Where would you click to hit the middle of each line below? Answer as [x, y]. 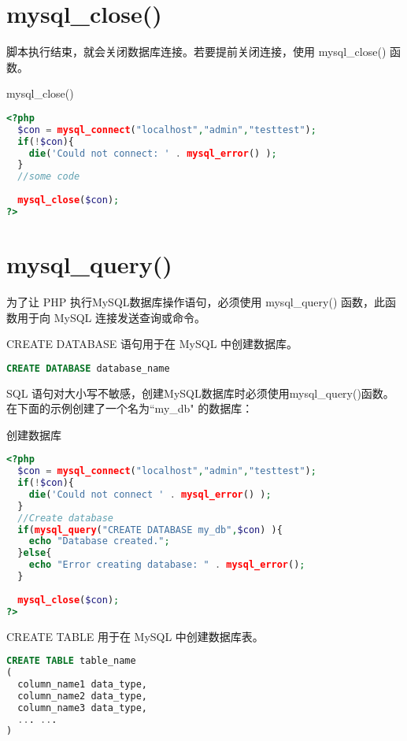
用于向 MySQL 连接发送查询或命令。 [111, 317]
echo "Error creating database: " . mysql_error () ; [167, 565]
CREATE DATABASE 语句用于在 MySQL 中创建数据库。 [152, 344]
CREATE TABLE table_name [71, 661]
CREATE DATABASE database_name [88, 368]
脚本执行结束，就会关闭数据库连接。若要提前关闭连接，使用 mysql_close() [196, 52]
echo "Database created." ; [99, 541]
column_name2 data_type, [82, 696]
